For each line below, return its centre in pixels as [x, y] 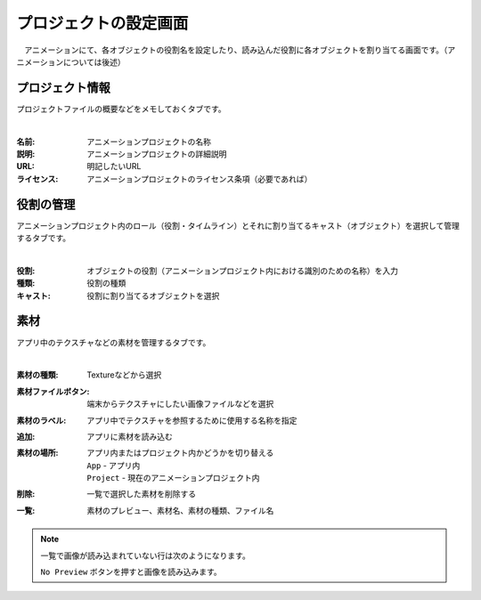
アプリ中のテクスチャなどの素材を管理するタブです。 [114, 342]
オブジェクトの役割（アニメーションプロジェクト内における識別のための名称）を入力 [243, 271]
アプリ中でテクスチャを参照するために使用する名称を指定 [192, 420]
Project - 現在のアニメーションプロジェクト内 [173, 478]
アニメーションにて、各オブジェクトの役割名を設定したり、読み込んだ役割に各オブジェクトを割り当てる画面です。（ [236, 50]
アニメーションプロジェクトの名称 [149, 142]
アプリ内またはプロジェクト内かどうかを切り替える [180, 453]
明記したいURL [114, 166]
